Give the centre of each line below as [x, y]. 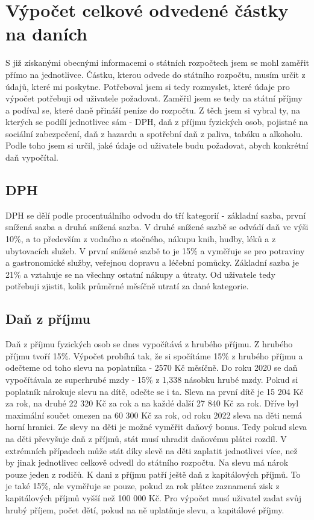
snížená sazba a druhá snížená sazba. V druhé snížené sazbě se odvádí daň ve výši [157, 227]
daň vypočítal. [32, 157]
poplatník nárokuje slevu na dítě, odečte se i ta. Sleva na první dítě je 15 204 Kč [155, 391]
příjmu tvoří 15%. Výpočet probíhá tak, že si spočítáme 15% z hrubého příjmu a [154, 355]
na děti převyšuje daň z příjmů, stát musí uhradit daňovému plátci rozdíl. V [146, 438]
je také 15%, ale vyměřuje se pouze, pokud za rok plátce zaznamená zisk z [143, 486]
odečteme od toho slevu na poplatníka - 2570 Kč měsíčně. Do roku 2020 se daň [152, 368]
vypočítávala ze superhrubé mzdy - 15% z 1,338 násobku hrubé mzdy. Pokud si [152, 379]
